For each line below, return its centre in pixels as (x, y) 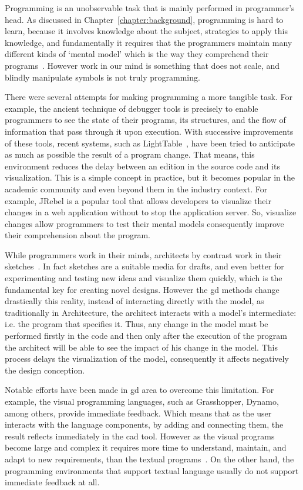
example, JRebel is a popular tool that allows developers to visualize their (138, 200)
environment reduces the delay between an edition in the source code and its (142, 166)
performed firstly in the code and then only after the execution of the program (146, 336)
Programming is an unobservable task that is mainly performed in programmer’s (150, 8)
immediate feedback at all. (52, 482)
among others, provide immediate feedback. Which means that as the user (138, 413)
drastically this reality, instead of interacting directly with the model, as (134, 301)
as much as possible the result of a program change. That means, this (130, 154)
